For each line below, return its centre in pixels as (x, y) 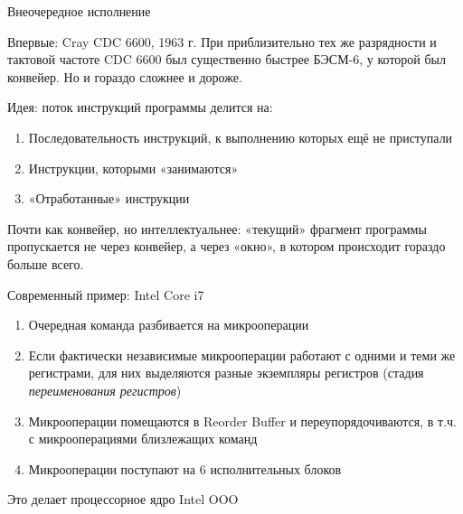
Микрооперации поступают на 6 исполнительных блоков (185, 468)
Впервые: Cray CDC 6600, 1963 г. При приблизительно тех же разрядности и (222, 41)
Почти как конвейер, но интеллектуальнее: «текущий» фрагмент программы (217, 228)
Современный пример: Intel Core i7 (106, 294)
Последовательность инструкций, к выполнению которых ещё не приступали (241, 137)
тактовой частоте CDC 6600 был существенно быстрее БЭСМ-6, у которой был (227, 59)
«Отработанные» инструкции (109, 198)
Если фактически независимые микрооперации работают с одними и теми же (242, 355)
